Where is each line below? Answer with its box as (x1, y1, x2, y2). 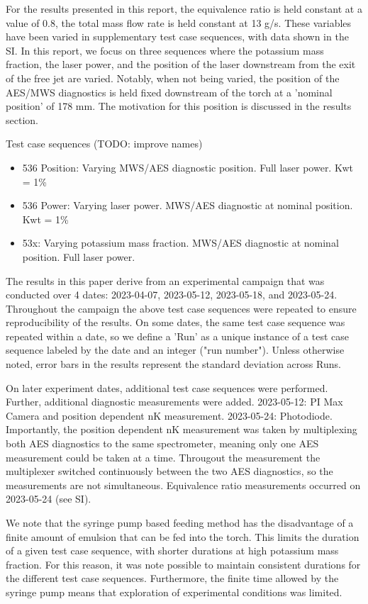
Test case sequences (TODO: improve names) (6, 136, 203, 151)
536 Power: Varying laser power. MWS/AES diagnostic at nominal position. (22, 198, 353, 213)
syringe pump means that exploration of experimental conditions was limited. (6, 584, 342, 599)
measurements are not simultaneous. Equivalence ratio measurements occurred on (6, 477, 361, 492)
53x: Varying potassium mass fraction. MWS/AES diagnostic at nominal (22, 235, 339, 250)
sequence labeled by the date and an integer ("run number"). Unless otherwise (6, 342, 345, 357)
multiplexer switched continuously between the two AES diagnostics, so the (6, 464, 333, 479)
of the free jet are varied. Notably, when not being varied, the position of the (6, 70, 340, 85)
